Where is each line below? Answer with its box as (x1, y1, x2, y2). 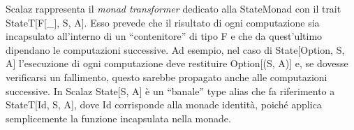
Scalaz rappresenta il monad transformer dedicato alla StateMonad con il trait (6, 1, 341, 15)
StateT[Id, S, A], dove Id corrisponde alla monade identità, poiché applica (6, 97, 322, 112)
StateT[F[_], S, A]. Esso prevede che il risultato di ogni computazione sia (6, 15, 320, 29)
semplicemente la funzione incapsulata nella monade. (6, 110, 231, 125)
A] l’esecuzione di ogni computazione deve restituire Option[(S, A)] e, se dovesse (6, 56, 348, 71)
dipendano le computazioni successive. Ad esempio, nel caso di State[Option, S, (6, 42, 345, 57)
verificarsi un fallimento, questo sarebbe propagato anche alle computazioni (6, 69, 327, 84)
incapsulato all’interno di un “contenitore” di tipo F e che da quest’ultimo (6, 29, 323, 43)
